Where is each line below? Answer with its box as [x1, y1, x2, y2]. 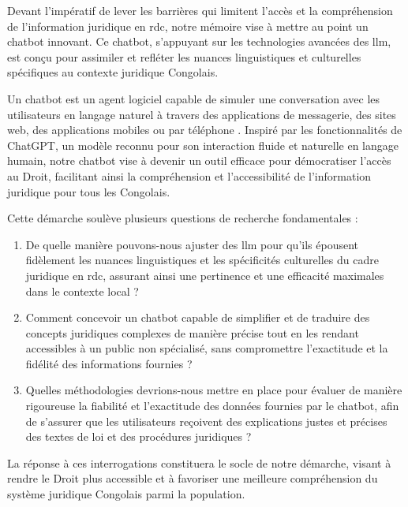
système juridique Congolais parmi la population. [7, 486, 245, 502]
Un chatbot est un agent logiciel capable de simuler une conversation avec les [7, 90, 380, 106]
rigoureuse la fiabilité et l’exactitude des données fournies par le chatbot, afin [25, 397, 399, 414]
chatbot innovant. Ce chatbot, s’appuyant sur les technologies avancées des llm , [7, 33, 391, 50]
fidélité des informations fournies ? [25, 355, 193, 371]
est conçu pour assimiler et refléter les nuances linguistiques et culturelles [7, 48, 361, 65]
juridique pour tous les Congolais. [7, 183, 170, 199]
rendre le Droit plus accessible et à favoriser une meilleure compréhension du [7, 470, 378, 486]
